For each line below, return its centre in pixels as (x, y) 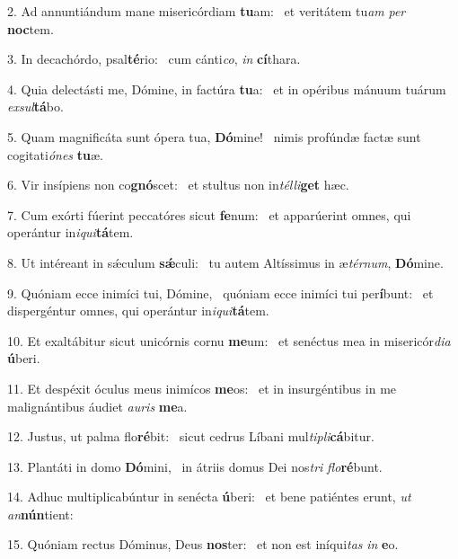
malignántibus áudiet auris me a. (97, 406)
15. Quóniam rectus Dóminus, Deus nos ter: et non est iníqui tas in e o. (203, 544)
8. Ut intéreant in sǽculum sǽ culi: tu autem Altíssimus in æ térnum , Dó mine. (225, 262)
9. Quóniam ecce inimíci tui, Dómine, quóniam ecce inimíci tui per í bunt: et (220, 293)
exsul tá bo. (35, 106)
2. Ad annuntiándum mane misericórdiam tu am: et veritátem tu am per (207, 11)
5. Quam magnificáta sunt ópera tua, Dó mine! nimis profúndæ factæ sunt (214, 136)
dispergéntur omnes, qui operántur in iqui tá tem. (138, 311)
